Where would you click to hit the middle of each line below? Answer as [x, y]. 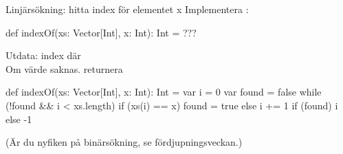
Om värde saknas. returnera [64, 68]
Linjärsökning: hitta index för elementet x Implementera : [127, 9]
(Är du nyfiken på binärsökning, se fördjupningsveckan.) [124, 142]
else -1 [19, 119]
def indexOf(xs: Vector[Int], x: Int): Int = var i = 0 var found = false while [164, 92]
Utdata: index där [43, 55]
